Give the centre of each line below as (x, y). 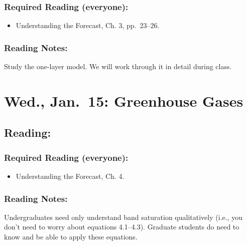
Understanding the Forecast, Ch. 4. (70, 176)
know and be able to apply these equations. (71, 236)
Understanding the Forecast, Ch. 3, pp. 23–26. (88, 25)
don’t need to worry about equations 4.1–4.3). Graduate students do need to (122, 227)
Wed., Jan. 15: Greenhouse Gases (124, 100)
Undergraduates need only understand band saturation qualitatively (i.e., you (123, 217)
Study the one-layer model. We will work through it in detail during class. (118, 66)
